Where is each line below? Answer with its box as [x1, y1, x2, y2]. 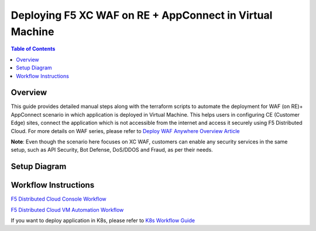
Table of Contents [11, 45, 56, 52]
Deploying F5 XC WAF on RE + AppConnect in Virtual [11, 9, 273, 22]
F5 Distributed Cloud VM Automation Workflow [11, 206, 124, 213]
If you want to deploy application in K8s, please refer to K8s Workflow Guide [11, 217, 195, 224]
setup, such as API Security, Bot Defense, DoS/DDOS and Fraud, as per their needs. [11, 146, 213, 153]
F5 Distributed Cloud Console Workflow [11, 195, 107, 202]
